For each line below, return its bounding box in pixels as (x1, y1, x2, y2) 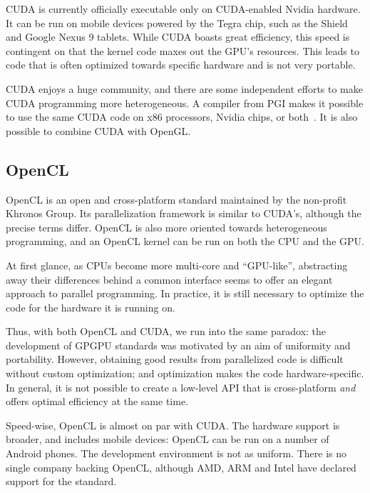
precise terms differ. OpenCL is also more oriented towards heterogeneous (6, 219, 327, 234)
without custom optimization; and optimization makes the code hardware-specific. (6, 366, 364, 381)
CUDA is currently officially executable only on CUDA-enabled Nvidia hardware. (6, 1, 361, 16)
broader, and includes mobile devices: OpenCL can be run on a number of (6, 432, 329, 447)
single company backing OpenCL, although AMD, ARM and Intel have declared (6, 459, 356, 474)
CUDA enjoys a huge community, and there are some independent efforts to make (6, 81, 363, 96)
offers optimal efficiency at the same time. (6, 394, 189, 409)
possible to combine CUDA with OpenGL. (6, 123, 191, 138)
